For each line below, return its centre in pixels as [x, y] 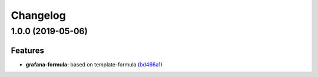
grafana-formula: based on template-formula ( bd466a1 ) [94, 64]
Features [27, 50]
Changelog [38, 15]
